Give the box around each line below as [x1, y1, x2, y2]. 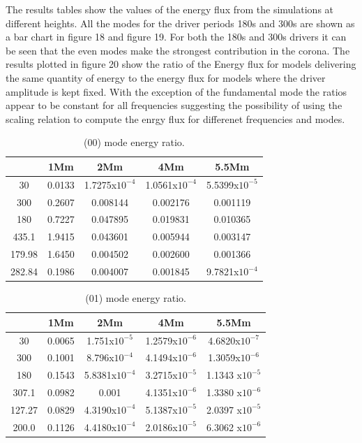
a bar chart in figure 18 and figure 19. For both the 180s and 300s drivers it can [6, 29, 347, 44]
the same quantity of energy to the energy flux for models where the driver [6, 70, 326, 85]
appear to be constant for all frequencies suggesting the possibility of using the [6, 98, 342, 112]
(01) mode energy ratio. [85, 291, 187, 305]
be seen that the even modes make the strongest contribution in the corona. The [6, 43, 350, 57]
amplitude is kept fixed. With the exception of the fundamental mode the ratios [6, 84, 347, 99]
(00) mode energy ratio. [83, 135, 185, 150]
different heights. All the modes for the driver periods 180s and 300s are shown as [6, 15, 355, 30]
